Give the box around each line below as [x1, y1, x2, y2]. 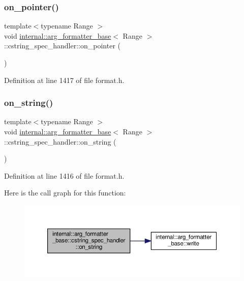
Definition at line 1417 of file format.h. [4, 74, 125, 85]
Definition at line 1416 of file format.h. [4, 170, 125, 181]
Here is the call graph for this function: [4, 187, 126, 198]
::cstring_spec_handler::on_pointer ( [4, 40, 120, 51]
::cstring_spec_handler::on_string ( [4, 136, 116, 147]
